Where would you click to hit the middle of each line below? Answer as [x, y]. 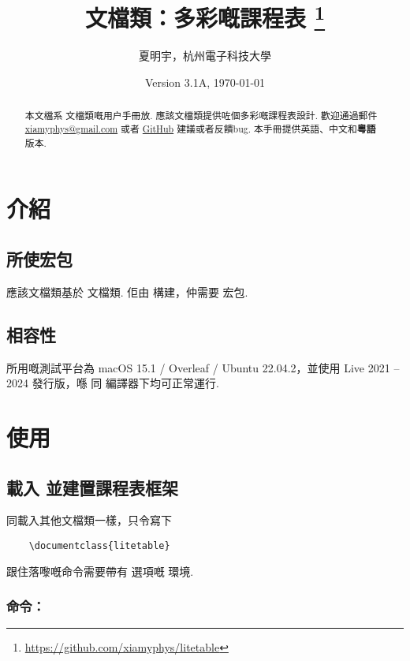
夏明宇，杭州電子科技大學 [205, 56]
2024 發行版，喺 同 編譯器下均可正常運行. [113, 383]
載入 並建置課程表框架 [93, 487]
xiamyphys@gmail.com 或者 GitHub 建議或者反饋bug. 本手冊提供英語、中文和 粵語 [200, 129]
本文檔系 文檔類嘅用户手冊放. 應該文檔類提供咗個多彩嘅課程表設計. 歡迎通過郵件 [201, 116]
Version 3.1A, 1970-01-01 [205, 82]
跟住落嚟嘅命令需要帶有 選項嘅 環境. [100, 571]
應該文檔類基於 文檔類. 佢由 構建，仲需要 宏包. [127, 291]
